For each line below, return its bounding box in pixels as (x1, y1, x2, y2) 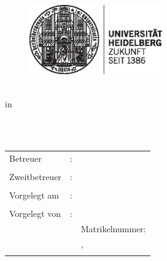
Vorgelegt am (9, 189, 59, 202)
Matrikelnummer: (80, 222, 146, 235)
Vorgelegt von (9, 207, 61, 220)
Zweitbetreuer (9, 170, 61, 183)
